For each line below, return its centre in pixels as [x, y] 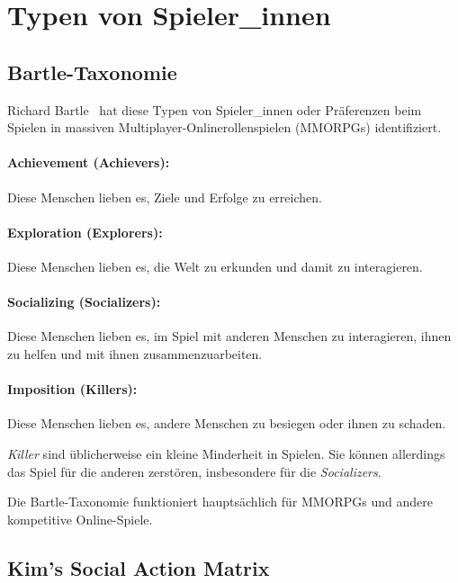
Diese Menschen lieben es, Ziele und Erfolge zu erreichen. [165, 197]
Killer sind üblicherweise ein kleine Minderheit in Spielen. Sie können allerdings [226, 453]
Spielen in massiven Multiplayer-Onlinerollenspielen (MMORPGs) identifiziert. [225, 127]
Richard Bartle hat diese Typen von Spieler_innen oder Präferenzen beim [215, 109]
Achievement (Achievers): [89, 162]
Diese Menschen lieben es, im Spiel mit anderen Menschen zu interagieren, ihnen [229, 336]
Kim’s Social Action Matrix [139, 567]
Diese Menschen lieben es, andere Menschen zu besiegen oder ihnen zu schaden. [227, 423]
